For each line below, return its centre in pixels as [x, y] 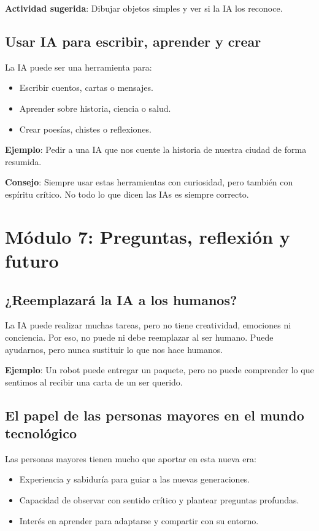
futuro [32, 260]
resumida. [23, 161]
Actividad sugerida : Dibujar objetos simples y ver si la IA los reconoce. [144, 8]
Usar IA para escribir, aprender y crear [133, 41]
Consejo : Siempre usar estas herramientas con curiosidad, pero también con [149, 182]
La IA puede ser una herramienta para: [79, 67]
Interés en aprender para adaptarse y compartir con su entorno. [139, 520]
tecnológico [41, 433]
